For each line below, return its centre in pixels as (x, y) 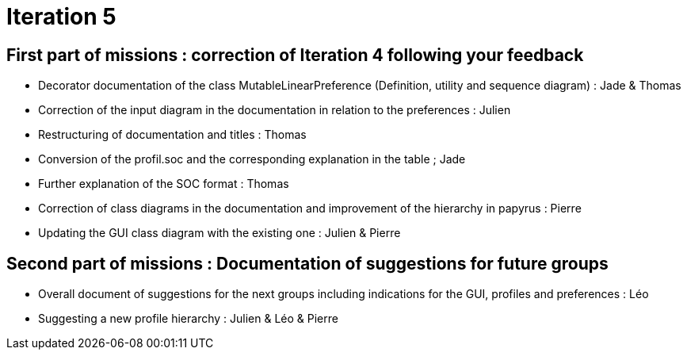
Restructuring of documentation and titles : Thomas (172, 135)
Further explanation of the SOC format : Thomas (164, 184)
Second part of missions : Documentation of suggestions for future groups (307, 263)
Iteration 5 (61, 17)
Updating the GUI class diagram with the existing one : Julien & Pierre (219, 233)
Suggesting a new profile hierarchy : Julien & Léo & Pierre (188, 319)
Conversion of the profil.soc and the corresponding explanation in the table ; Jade (252, 159)
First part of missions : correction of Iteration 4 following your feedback (295, 55)
